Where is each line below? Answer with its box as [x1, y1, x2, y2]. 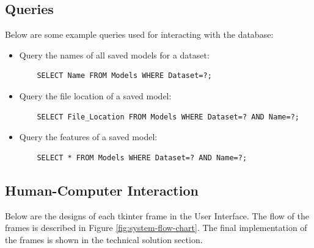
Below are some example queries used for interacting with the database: [5, 28, 274, 41]
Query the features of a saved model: [19, 130, 158, 143]
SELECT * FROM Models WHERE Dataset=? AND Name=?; [37, 153, 247, 162]
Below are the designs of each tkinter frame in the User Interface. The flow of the [5, 209, 309, 222]
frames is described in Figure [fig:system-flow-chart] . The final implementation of [5, 221, 307, 234]
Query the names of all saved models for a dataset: [19, 48, 210, 61]
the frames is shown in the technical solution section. [5, 233, 203, 246]
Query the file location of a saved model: [19, 89, 172, 102]
